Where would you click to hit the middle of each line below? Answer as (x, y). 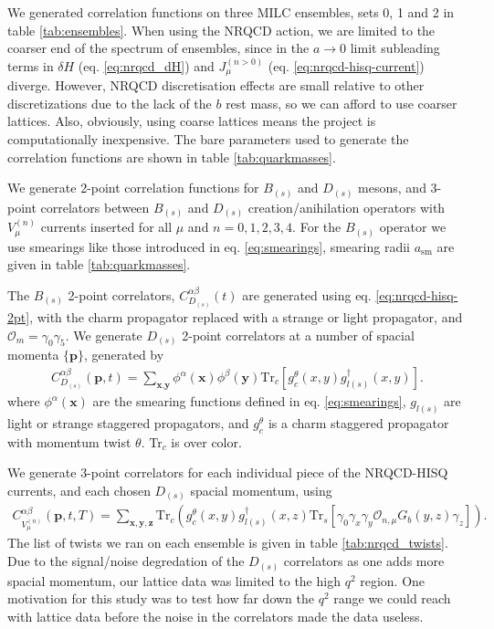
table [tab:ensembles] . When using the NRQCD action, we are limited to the (221, 30)
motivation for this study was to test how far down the (161, 598)
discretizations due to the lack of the (110, 103)
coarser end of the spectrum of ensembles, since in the (158, 48)
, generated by (124, 355)
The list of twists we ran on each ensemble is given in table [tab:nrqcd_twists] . (228, 543)
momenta (33, 355)
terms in (31, 65)
